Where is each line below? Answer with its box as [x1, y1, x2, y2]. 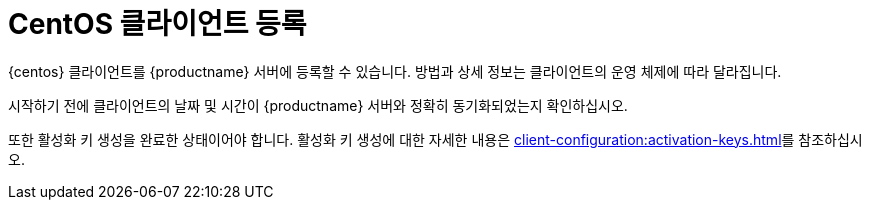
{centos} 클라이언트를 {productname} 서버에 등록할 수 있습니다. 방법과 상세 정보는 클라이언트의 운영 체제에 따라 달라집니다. [8, 62, 782, 80]
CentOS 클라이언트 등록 [8, 7, 307, 41]
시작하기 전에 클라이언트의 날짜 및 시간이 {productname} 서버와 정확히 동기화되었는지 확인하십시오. [8, 96, 628, 114]
